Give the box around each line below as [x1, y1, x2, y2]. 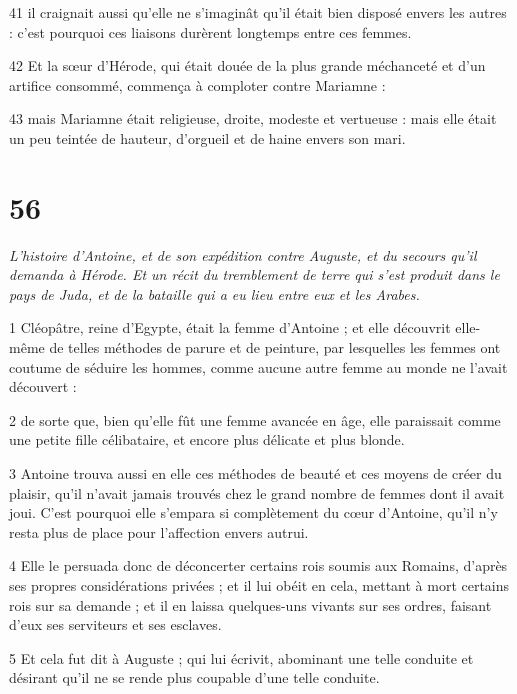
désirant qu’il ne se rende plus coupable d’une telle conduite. [9, 667, 380, 688]
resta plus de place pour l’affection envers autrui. [9, 521, 309, 542]
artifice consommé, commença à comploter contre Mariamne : [9, 74, 386, 95]
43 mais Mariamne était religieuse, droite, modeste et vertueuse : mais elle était [9, 108, 497, 129]
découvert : [9, 376, 77, 397]
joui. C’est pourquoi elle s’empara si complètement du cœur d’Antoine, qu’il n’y [9, 502, 498, 523]
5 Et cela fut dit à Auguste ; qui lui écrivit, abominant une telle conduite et [9, 647, 474, 668]
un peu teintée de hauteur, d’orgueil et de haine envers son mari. [9, 127, 406, 148]
